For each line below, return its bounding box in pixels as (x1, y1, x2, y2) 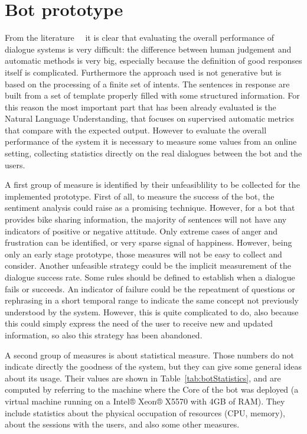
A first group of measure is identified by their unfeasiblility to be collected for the (5, 178, 300, 191)
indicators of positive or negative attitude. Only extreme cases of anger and (5, 224, 278, 237)
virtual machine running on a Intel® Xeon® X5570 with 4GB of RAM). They (5, 394, 285, 407)
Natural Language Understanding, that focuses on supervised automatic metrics (5, 112, 295, 125)
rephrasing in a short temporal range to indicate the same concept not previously (5, 294, 299, 306)
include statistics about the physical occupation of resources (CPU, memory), (5, 406, 285, 419)
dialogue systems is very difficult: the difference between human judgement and (5, 43, 292, 55)
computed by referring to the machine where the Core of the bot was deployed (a (5, 383, 299, 396)
